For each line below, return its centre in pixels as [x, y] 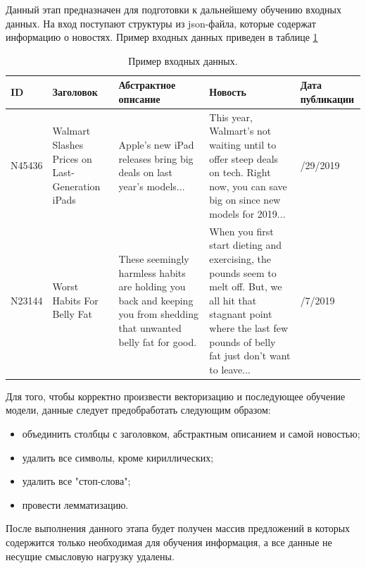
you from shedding [158, 314]
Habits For [75, 300]
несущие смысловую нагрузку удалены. [90, 556]
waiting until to [243, 144]
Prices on [72, 158]
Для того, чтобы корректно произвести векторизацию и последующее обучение [176, 396]
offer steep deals [244, 158]
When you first [241, 231]
